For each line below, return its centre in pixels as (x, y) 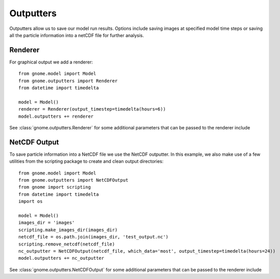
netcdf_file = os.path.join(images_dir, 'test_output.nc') (94, 237)
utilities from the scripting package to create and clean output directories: (86, 161)
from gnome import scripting (55, 187)
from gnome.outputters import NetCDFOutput (73, 180)
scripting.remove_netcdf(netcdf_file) (67, 244)
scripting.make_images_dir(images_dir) (68, 230)
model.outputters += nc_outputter (61, 258)
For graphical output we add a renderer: (51, 62)
